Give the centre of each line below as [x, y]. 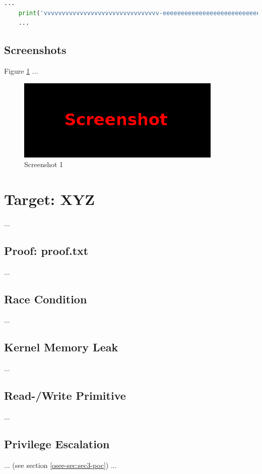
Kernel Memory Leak [61, 347]
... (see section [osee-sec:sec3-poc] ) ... [60, 465]
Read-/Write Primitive [65, 396]
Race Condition [46, 299]
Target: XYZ [50, 199]
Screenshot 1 [44, 164]
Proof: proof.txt [46, 250]
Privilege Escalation [57, 444]
